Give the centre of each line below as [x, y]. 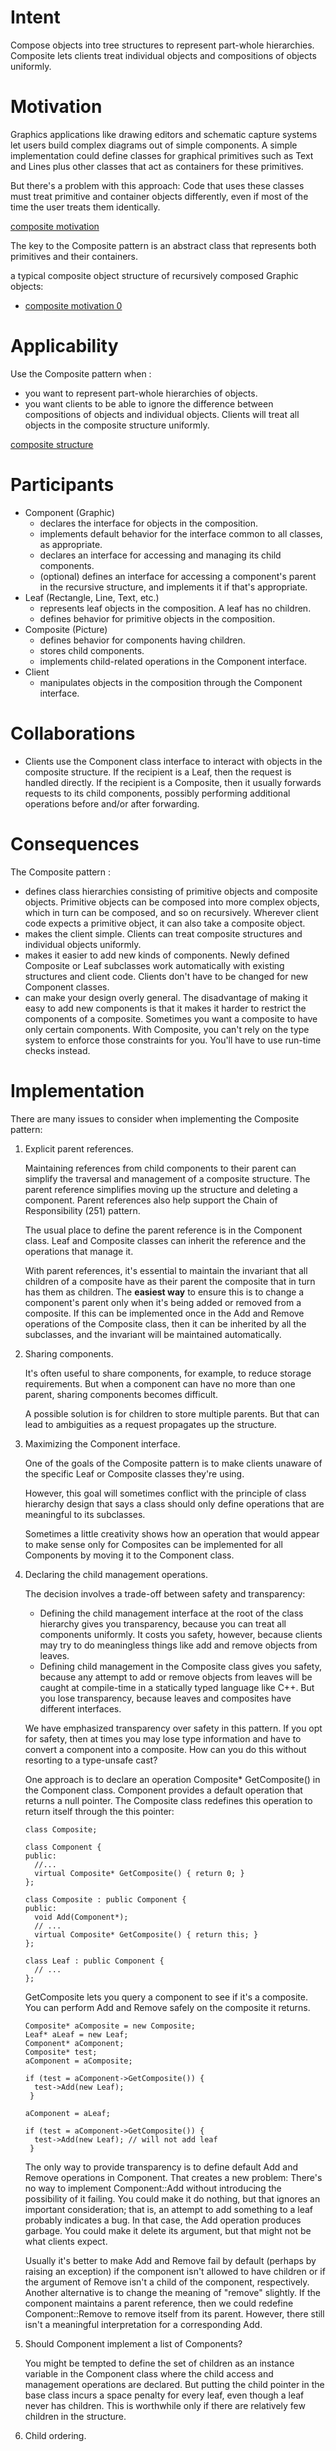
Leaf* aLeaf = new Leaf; [76, 2034]
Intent [35, 17]
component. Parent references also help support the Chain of [151, 1200]
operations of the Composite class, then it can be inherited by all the [165, 1323]
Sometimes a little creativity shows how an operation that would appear [172, 1533]
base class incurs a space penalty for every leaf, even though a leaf [164, 2395]
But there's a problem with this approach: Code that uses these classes [157, 185]
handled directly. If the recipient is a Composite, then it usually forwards [173, 782]
